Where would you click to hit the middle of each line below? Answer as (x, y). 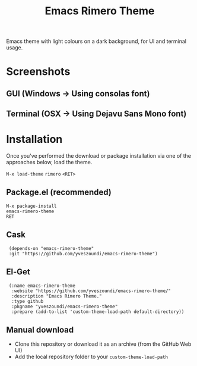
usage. (15, 48)
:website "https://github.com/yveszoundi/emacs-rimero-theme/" (91, 291)
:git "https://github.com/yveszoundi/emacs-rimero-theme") (83, 254)
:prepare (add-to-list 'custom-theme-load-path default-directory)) (98, 312)
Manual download (40, 329)
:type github (28, 301)
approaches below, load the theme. (49, 162)
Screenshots (38, 72)
